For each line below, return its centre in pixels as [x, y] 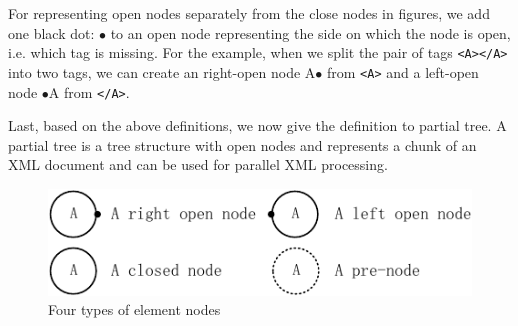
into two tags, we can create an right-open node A [162, 71]
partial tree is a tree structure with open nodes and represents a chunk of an [242, 144]
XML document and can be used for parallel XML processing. [198, 164]
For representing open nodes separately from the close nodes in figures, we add [249, 13]
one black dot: [51, 32]
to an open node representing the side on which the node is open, [310, 32]
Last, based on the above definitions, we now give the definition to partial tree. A [257, 125]
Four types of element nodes [134, 309]
